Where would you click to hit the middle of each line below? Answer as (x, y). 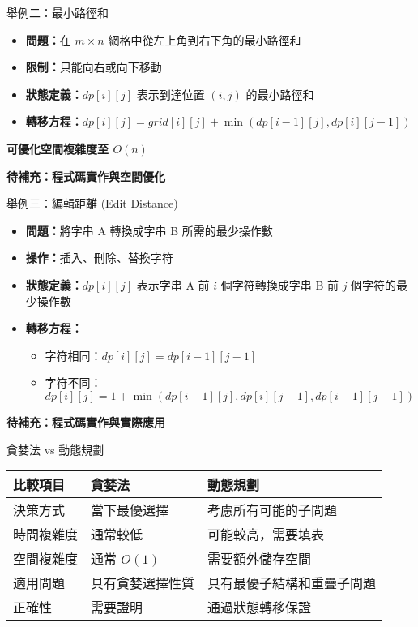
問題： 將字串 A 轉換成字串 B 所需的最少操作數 (149, 230)
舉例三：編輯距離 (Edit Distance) (92, 203)
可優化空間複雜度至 (58, 148)
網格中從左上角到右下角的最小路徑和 (205, 39)
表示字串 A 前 (173, 284)
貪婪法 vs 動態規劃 (55, 449)
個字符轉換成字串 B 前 (279, 284)
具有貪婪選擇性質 (143, 583)
